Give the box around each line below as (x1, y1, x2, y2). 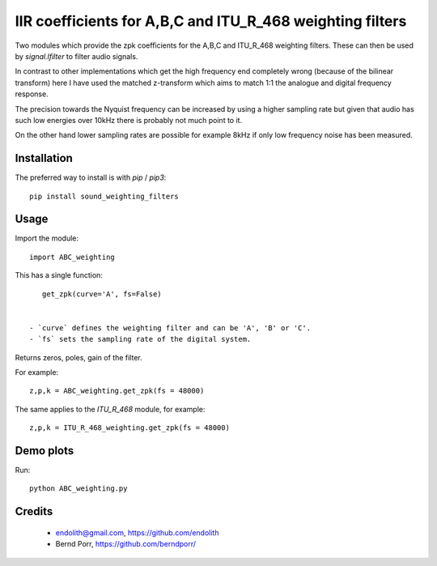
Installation (15, 151, 73, 165)
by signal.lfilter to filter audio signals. (15, 51, 138, 61)
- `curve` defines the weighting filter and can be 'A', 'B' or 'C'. (29, 323, 312, 332)
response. (15, 89, 49, 99)
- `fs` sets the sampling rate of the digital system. (29, 334, 252, 344)
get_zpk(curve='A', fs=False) (41, 289, 162, 299)
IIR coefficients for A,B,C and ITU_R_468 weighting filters (15, 12, 407, 30)
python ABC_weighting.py (29, 484, 128, 493)
